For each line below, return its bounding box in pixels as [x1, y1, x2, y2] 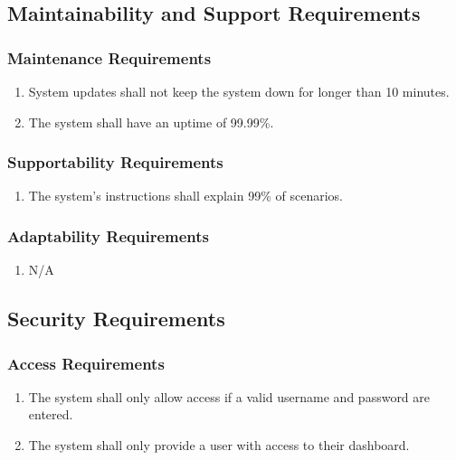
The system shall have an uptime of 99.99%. [28, 112, 274, 131]
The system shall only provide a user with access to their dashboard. [28, 436, 410, 454]
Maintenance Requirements [7, 46, 212, 69]
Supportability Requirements [7, 151, 223, 174]
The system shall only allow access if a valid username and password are [28, 387, 431, 406]
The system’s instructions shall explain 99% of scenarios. [28, 186, 343, 205]
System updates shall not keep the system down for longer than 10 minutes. [28, 82, 450, 100]
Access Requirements [7, 352, 165, 374]
